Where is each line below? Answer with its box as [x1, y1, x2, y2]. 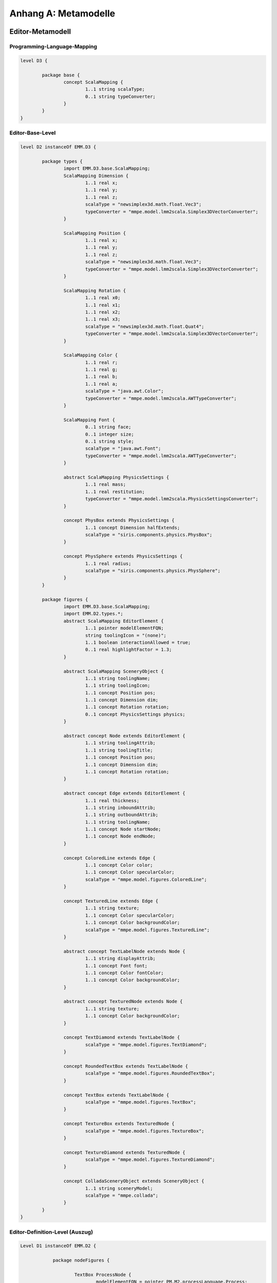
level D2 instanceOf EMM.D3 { [20, 144, 96, 150]
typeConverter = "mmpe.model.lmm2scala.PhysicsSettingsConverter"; [85, 496, 259, 502]
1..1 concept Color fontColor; [85, 970, 164, 976]
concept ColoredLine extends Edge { [63, 855, 156, 861]
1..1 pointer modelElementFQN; [85, 625, 164, 631]
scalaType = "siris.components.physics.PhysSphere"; [85, 568, 221, 574]
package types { [42, 158, 83, 164]
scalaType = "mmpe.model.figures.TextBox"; [85, 1099, 196, 1105]
